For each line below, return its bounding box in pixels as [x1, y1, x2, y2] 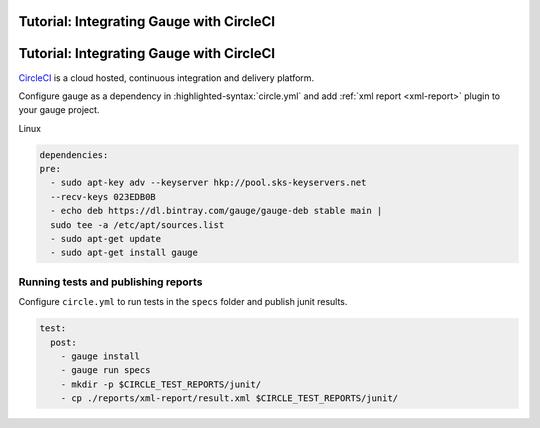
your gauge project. [18, 104, 100, 116]
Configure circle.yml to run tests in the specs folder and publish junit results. [18, 296, 348, 308]
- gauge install [60, 350, 140, 362]
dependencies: [39, 149, 109, 160]
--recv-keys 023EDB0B [50, 191, 157, 202]
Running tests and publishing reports [18, 275, 203, 289]
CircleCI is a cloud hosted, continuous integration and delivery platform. [18, 71, 315, 84]
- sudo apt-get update [50, 233, 162, 245]
